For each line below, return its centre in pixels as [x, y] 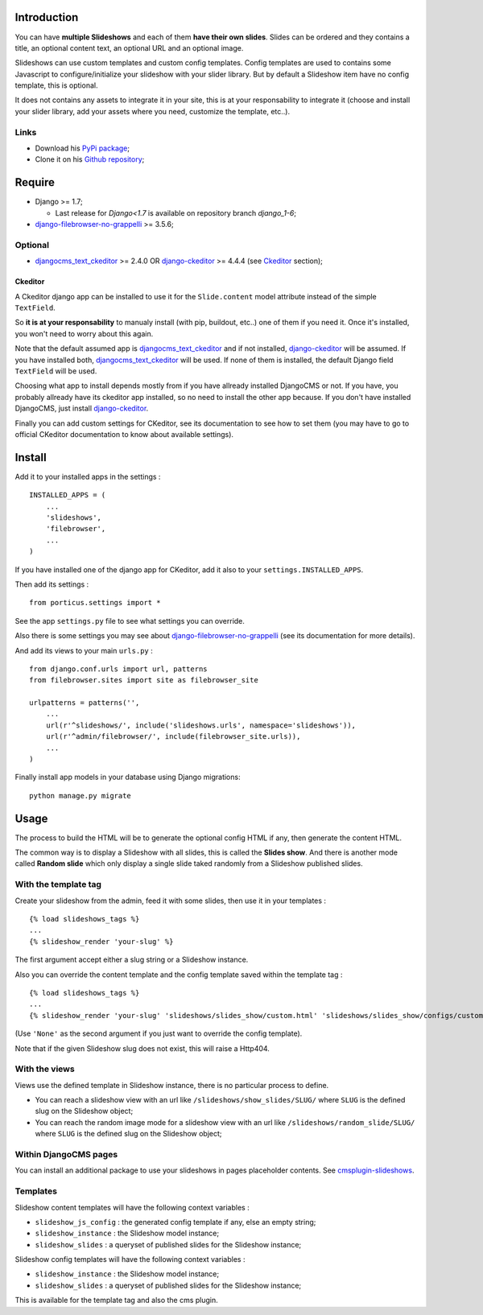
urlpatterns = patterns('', [85, 703]
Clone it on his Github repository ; [90, 159]
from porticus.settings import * [95, 603]
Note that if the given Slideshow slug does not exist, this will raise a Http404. [142, 1048]
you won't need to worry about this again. [84, 333]
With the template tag [58, 884]
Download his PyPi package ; [83, 148]
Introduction [47, 17]
